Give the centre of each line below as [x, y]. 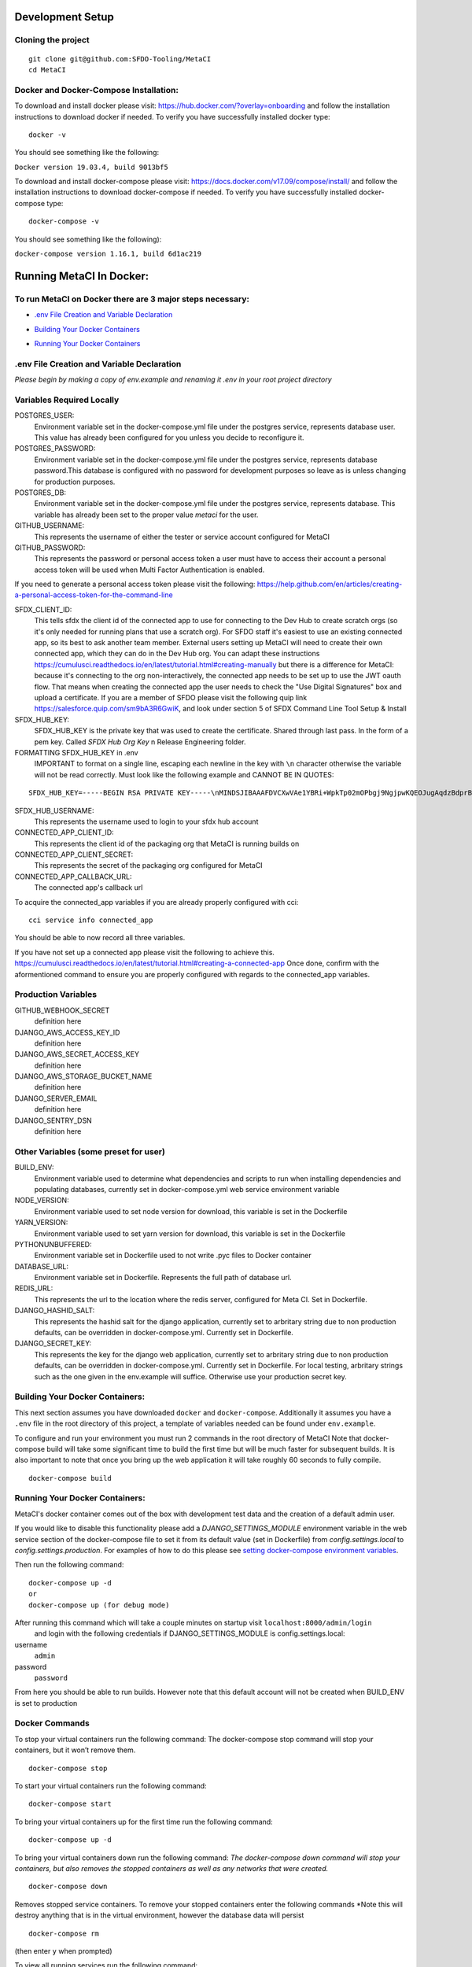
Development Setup [64, 17]
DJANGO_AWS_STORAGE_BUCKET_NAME [83, 1076]
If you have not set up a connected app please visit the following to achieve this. [145, 952]
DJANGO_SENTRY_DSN [53, 1120]
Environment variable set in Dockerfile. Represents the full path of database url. [163, 1278]
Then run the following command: [69, 1565]
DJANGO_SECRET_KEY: [53, 1343]
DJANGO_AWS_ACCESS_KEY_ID [67, 1032]
